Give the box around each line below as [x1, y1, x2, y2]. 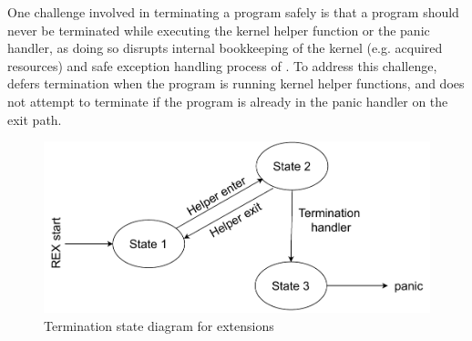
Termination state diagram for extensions [44, 315, 274, 335]
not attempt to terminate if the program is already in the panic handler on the [7, 91, 448, 110]
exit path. [7, 109, 62, 129]
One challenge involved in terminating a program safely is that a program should [7, 3, 459, 21]
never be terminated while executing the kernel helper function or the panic [7, 20, 430, 39]
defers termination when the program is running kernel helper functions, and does [7, 74, 465, 93]
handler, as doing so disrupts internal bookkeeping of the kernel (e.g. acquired [7, 38, 443, 57]
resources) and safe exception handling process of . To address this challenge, [7, 56, 437, 75]
